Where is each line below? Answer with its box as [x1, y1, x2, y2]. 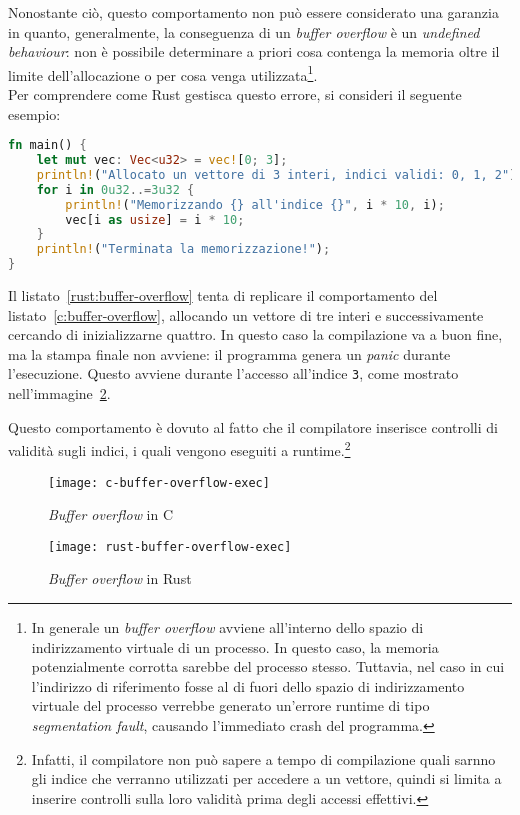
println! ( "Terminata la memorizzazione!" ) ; [36, 242, 331, 257]
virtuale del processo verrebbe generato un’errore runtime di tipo [31, 695, 430, 716]
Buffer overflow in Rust [48, 568, 192, 589]
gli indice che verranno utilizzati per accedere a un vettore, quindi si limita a [31, 768, 502, 789]
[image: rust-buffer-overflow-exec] [48, 539, 292, 554]
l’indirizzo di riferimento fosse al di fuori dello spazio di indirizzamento [31, 675, 465, 696]
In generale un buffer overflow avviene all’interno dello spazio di [31, 617, 424, 638]
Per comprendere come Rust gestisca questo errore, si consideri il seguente [8, 84, 462, 105]
